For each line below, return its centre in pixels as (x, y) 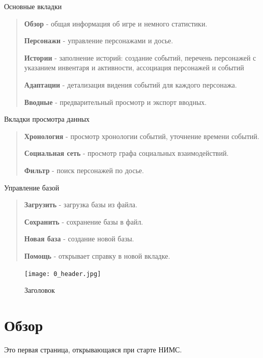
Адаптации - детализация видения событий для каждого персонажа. (130, 84)
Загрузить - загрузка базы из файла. (81, 204)
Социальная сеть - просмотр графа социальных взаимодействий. (126, 153)
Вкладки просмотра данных (47, 119)
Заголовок (40, 290)
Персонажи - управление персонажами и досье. (99, 40)
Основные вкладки (33, 6)
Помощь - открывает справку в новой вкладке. (97, 255)
